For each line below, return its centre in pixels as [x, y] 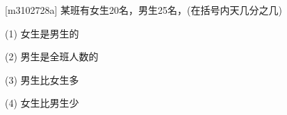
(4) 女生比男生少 [42, 103]
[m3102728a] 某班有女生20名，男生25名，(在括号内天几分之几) [143, 10]
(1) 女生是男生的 [42, 33]
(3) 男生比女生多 [42, 79]
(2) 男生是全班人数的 [52, 56]
